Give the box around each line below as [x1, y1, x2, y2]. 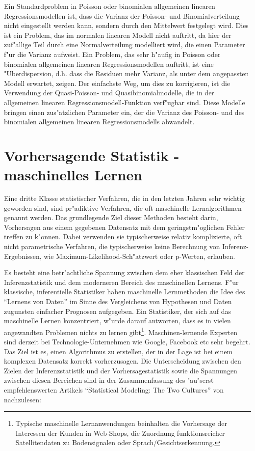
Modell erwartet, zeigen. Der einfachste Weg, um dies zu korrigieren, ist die [4, 78, 230, 88]
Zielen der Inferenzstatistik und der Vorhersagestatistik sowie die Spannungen [4, 365, 237, 375]
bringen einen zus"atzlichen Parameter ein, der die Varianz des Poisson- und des [4, 107, 245, 117]
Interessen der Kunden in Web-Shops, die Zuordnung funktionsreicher [15, 427, 225, 438]
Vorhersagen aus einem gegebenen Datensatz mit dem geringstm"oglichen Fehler [4, 222, 245, 232]
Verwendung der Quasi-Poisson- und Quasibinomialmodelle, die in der [4, 87, 214, 98]
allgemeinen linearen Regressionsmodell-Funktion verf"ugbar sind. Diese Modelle [4, 97, 245, 107]
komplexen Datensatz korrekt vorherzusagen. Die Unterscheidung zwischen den [4, 356, 241, 366]
